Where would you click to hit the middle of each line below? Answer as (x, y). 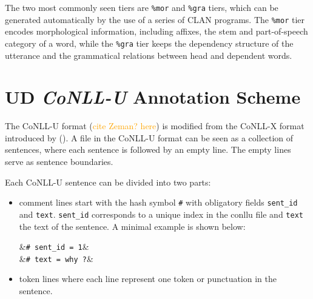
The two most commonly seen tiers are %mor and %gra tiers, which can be (142, 7)
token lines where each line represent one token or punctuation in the (148, 279)
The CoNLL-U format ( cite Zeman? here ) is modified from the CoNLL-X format (155, 126)
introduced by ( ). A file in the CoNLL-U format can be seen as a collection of (149, 137)
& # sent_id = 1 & (54, 247)
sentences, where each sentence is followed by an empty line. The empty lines (148, 149)
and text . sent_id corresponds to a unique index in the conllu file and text (161, 214)
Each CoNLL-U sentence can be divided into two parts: (108, 182)
